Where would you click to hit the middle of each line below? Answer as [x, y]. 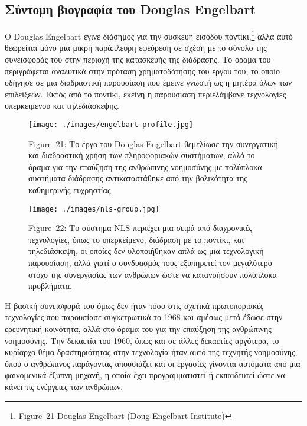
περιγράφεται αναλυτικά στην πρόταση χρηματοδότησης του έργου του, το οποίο [143, 71]
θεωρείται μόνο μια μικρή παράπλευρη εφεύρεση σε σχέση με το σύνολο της [136, 48]
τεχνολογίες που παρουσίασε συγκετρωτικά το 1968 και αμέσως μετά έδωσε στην [144, 317]
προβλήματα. [50, 286]
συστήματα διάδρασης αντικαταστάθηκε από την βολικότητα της [138, 178]
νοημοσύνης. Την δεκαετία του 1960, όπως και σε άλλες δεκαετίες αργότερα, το [142, 340]
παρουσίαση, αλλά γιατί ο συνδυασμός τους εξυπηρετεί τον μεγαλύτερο [150, 263]
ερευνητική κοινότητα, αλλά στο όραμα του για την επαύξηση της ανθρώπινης [138, 329]
